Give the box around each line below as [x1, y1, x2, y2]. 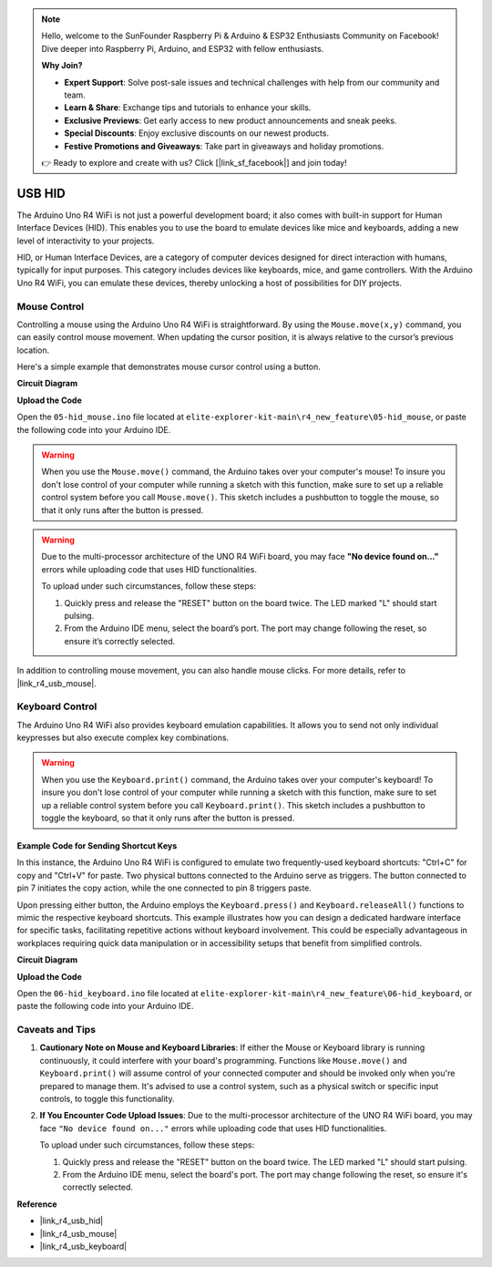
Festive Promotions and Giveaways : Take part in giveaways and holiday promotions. [64, 140, 384, 151]
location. [16, 345, 50, 355]
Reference [16, 1199, 57, 1210]
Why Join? [41, 60, 83, 71]
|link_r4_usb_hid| [39, 1215, 104, 1226]
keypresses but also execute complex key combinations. [16, 732, 230, 743]
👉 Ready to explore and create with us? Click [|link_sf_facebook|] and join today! [41, 157, 347, 168]
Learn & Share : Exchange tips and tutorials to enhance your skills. [64, 102, 312, 113]
